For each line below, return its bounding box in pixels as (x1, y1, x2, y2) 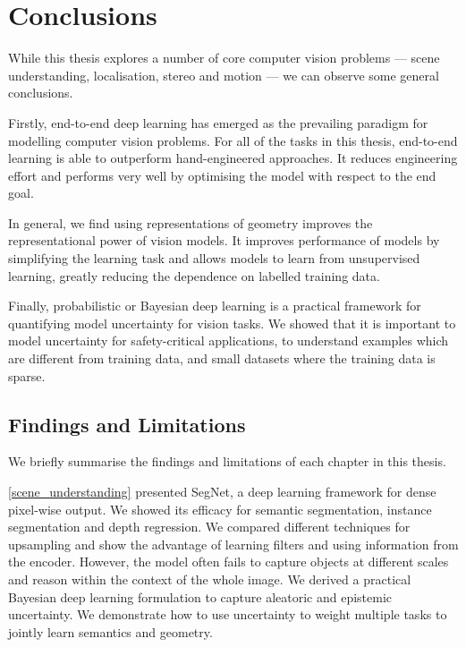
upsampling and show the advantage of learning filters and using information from (8, 534, 459, 553)
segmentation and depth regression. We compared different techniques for (8, 517, 411, 536)
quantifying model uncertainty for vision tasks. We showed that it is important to (8, 313, 456, 332)
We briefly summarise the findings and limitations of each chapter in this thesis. (8, 452, 446, 471)
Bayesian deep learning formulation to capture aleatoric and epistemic (8, 587, 393, 606)
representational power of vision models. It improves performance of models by (8, 231, 440, 250)
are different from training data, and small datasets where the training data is (8, 349, 436, 368)
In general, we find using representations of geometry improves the (8, 213, 373, 232)
